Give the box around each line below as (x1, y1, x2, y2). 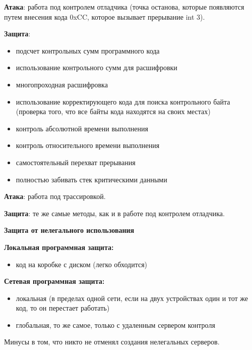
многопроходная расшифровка (16, 79, 108, 89)
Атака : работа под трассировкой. (4, 191, 106, 202)
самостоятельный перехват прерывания (16, 157, 136, 167)
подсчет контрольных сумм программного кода (16, 45, 160, 56)
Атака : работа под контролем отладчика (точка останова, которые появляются (4, 2, 244, 12)
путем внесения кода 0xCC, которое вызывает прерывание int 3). (4, 11, 205, 22)
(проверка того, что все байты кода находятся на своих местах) (16, 106, 211, 117)
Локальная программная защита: (4, 241, 114, 252)
